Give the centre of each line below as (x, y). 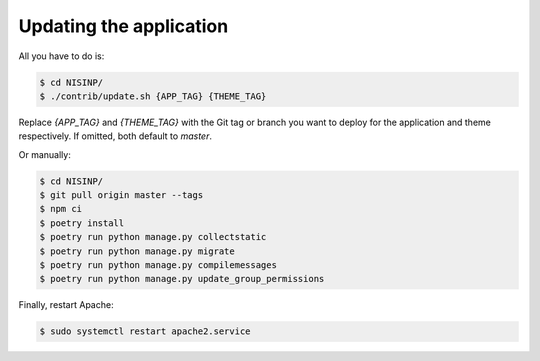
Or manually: (45, 154)
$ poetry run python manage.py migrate (137, 251)
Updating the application (123, 26)
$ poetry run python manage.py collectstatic (153, 237)
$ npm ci (61, 209)
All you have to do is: (61, 56)
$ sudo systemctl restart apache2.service (145, 331)
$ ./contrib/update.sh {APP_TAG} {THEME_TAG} (153, 96)
